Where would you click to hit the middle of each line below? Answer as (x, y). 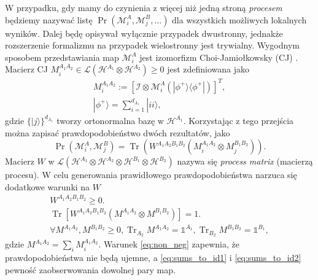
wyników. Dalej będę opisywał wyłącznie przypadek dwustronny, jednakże (144, 33)
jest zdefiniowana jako (208, 69)
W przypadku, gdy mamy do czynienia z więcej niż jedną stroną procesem (144, 7)
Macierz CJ (26, 69)
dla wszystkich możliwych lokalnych (239, 19)
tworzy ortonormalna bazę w (110, 120)
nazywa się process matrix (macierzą (245, 161)
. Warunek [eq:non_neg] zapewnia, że (169, 244)
